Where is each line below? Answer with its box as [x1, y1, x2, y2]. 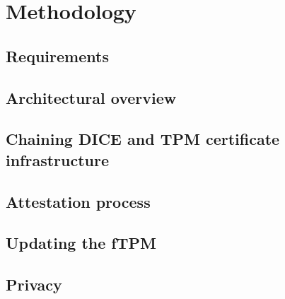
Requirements [6, 45, 109, 66]
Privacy [6, 274, 62, 295]
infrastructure [6, 148, 110, 170]
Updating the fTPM [6, 232, 156, 254]
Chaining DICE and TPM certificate [6, 128, 280, 150]
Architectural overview [6, 86, 177, 108]
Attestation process [6, 190, 151, 212]
